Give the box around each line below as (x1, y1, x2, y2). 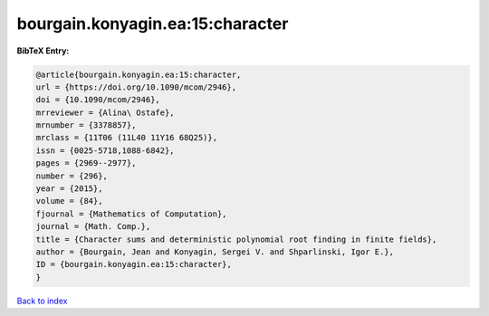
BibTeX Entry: (16, 45, 70, 56)
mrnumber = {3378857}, (35, 120, 137, 130)
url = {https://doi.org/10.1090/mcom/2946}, (35, 81, 237, 92)
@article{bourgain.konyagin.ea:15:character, (35, 69, 242, 80)
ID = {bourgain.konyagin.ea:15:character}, (35, 259, 233, 270)
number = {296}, (35, 170, 109, 181)
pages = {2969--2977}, (35, 158, 137, 168)
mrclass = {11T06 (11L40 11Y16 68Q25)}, (35, 132, 217, 143)
